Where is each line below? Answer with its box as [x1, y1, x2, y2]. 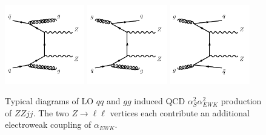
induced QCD [134, 95, 185, 107]
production [221, 95, 262, 107]
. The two [33, 106, 69, 119]
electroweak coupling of [5, 118, 91, 131]
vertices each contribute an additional [110, 106, 250, 119]
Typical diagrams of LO [5, 95, 94, 107]
